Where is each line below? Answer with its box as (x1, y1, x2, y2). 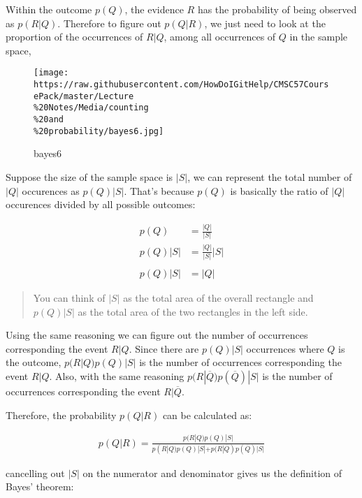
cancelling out (6, 465, 65, 480)
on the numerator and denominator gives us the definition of (82, 465, 342, 480)
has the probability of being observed (197, 2, 357, 16)
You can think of (33, 291, 106, 305)
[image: (34, 68, 69, 78)
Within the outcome (6, 2, 92, 16)
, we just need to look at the (204, 15, 326, 30)
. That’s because (124, 183, 194, 198)
